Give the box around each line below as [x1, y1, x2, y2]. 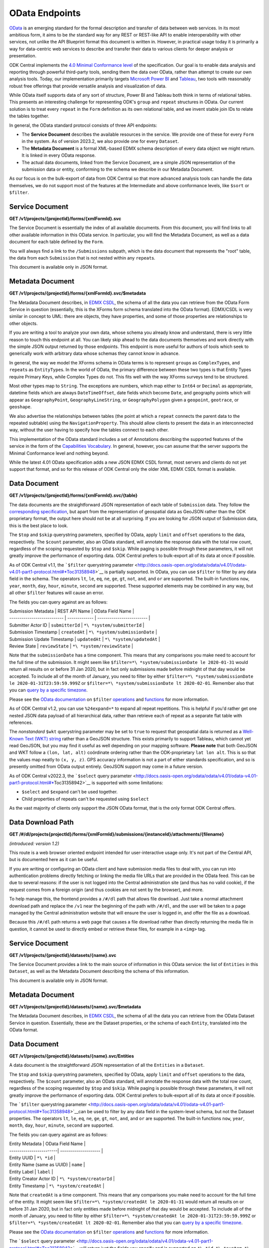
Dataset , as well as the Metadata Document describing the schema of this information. [9, 968, 189, 974]
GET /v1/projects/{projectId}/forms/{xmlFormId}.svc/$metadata [9, 290, 146, 297]
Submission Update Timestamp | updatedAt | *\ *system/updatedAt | [9, 636, 160, 642]
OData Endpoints [9, 7, 81, 18]
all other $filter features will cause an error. [9, 590, 104, 596]
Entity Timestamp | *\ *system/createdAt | [9, 1183, 105, 1189]
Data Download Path [9, 818, 74, 827]
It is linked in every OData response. [21, 152, 96, 158]
